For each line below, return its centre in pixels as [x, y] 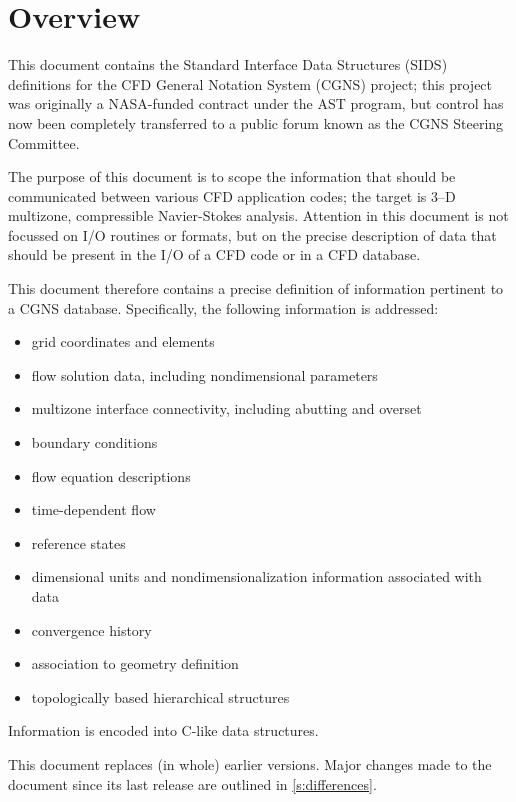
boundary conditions [94, 442]
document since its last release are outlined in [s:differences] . [192, 783]
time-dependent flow [93, 509]
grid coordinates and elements [123, 341]
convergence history [91, 629]
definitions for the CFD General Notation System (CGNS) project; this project [250, 83]
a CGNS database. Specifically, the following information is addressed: [223, 307]
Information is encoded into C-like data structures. [163, 730]
